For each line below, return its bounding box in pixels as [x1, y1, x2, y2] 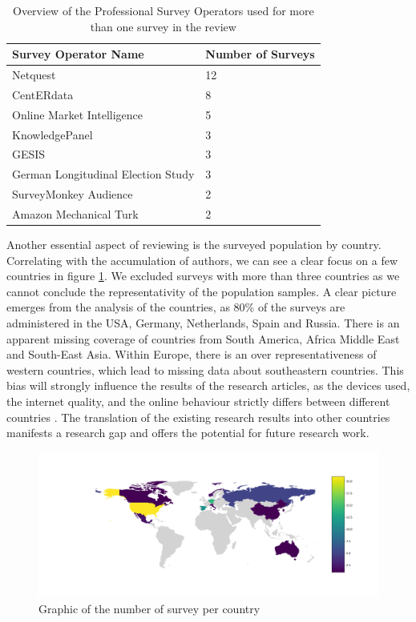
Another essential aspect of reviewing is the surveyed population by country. [6, 236, 382, 253]
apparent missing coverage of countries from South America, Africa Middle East [6, 330, 400, 347]
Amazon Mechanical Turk [12, 205, 139, 222]
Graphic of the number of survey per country [38, 600, 261, 616]
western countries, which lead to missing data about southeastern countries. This [6, 361, 404, 378]
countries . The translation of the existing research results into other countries [6, 408, 390, 425]
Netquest [12, 66, 56, 83]
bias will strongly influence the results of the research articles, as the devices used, [6, 377, 410, 394]
